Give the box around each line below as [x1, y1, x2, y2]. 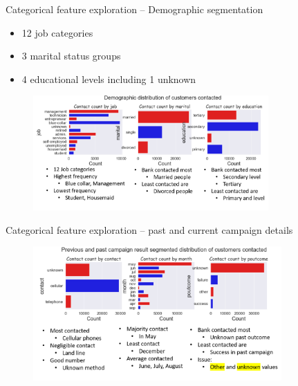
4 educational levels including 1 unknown [21, 71, 196, 86]
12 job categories [21, 25, 93, 39]
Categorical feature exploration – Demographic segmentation [6, 2, 263, 16]
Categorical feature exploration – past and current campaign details [6, 222, 293, 237]
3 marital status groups [21, 48, 121, 63]
